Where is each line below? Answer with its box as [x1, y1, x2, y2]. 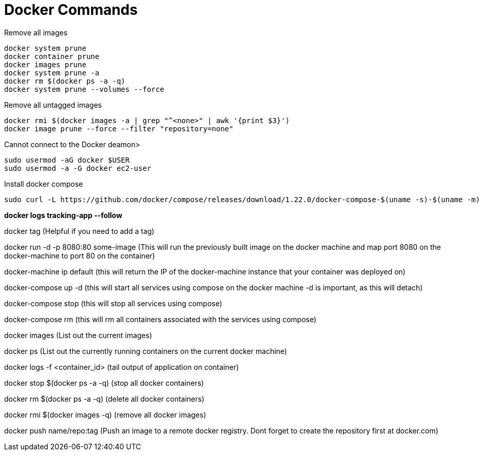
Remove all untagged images [4, 100, 102, 109]
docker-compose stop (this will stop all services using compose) [4, 299, 222, 308]
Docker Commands [4, 1, 138, 18]
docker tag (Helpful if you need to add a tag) [4, 226, 154, 235]
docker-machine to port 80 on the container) [4, 251, 155, 260]
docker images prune [4, 60, 87, 69]
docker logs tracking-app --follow [4, 210, 123, 220]
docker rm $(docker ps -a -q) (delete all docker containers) [4, 394, 205, 403]
